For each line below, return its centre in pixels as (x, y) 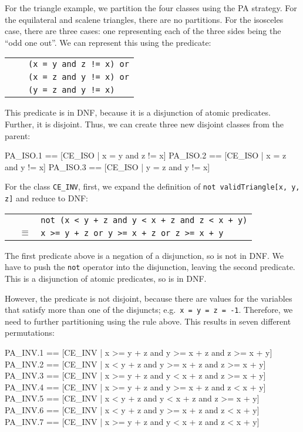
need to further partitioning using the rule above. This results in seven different (148, 321)
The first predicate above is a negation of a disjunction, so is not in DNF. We (144, 255)
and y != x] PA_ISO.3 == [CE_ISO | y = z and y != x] (107, 166)
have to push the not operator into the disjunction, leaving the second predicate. (150, 267)
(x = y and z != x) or (79, 64)
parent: (18, 135)
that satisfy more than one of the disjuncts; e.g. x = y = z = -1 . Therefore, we (149, 310)
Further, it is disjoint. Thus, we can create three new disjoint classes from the (144, 124)
